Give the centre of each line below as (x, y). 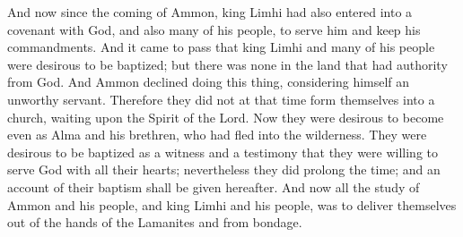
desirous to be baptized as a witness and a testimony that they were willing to (223, 152)
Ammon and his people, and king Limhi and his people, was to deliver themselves (232, 204)
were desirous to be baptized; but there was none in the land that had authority (227, 64)
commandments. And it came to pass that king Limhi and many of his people (221, 47)
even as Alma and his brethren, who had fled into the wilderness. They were (217, 135)
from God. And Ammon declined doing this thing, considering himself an (209, 82)
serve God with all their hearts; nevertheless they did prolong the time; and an (224, 169)
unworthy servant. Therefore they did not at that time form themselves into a (221, 99)
